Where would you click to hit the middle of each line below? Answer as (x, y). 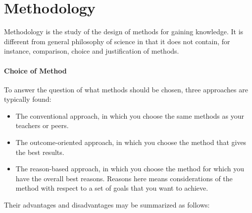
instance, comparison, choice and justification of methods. (92, 51)
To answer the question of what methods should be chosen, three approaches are (126, 89)
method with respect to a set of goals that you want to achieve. (112, 188)
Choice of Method (35, 70)
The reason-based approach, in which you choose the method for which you (130, 169)
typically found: (28, 99)
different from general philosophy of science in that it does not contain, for (117, 41)
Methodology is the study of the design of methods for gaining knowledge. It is (124, 32)
